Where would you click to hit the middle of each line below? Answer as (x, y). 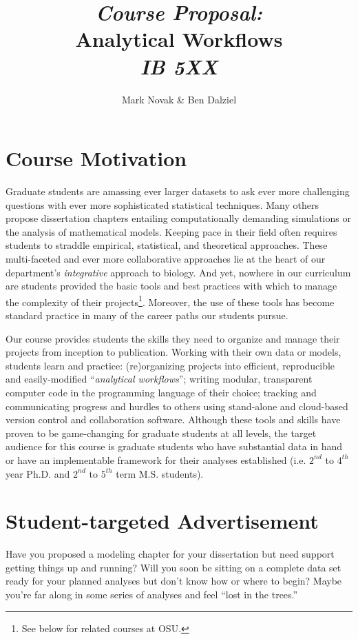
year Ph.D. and (38, 473)
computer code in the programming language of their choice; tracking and (161, 392)
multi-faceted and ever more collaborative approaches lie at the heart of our (166, 258)
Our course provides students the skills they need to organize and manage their (173, 338)
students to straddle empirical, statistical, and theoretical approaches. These (167, 245)
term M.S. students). (160, 473)
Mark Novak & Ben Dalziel (179, 99)
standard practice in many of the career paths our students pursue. (147, 315)
